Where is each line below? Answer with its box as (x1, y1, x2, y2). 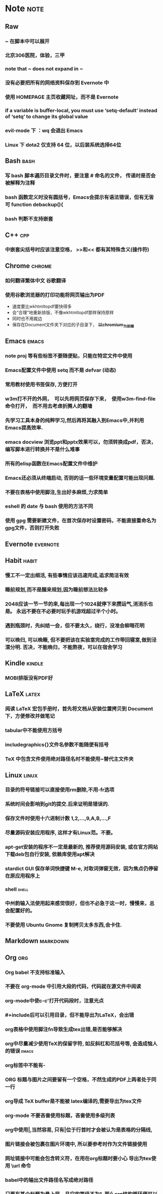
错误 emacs (10, 1048, 34, 1055)
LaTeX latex (5, 690, 40, 698)
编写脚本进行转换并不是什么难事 (5, 446, 80, 453)
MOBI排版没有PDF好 (5, 675, 54, 682)
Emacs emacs (5, 337, 44, 345)
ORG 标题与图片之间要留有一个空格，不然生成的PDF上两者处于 (5, 1076, 152, 1083)
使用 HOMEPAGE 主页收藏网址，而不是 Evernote (5, 94, 119, 100)
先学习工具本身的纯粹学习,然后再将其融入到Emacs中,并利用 (5, 417, 145, 424)
